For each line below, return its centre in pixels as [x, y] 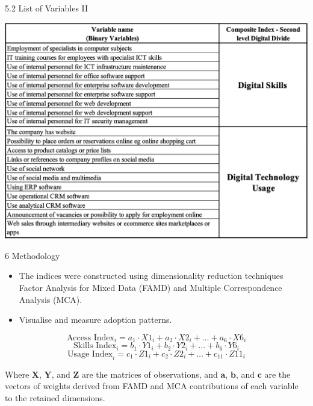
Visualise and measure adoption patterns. [95, 320]
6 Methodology [33, 255]
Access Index [90, 338]
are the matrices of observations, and [150, 374]
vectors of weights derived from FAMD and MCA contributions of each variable [152, 386]
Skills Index [95, 346]
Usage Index [90, 354]
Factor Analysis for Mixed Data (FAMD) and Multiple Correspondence [150, 288]
